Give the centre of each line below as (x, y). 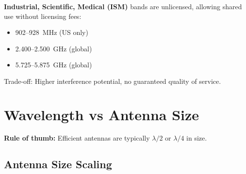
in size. (197, 137)
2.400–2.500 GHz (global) (54, 48)
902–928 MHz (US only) (52, 32)
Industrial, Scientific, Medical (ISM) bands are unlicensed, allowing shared (123, 6)
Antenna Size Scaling (58, 164)
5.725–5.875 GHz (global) (54, 65)
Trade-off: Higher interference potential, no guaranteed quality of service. (113, 81)
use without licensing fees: (43, 16)
